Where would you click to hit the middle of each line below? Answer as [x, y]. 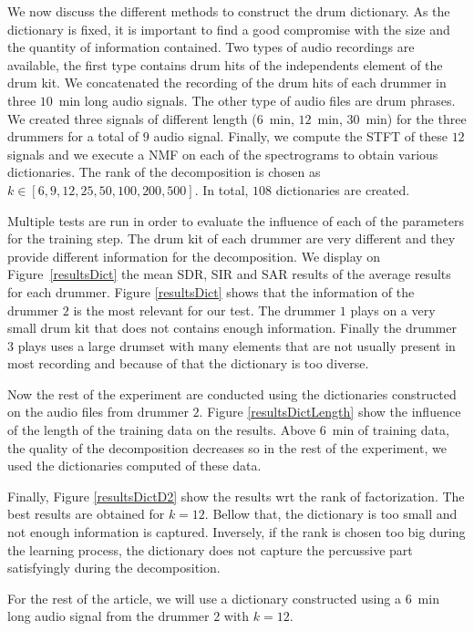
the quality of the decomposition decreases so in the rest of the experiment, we [227, 447]
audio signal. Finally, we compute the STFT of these [300, 136]
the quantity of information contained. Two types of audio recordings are [211, 47]
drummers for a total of [73, 136]
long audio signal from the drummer [108, 616]
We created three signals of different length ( [132, 118]
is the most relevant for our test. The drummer [205, 310]
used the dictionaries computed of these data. [134, 465]
